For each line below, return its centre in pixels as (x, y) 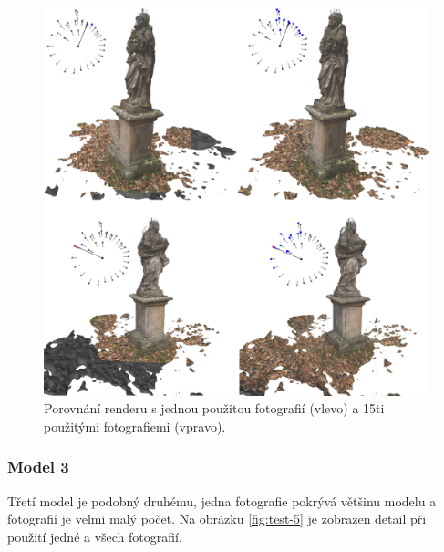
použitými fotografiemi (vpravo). (135, 426)
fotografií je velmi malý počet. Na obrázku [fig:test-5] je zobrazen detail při (217, 519)
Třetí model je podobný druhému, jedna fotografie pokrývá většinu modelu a (222, 500)
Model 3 (38, 467)
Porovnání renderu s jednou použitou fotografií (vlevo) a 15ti (214, 408)
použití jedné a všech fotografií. (95, 536)
